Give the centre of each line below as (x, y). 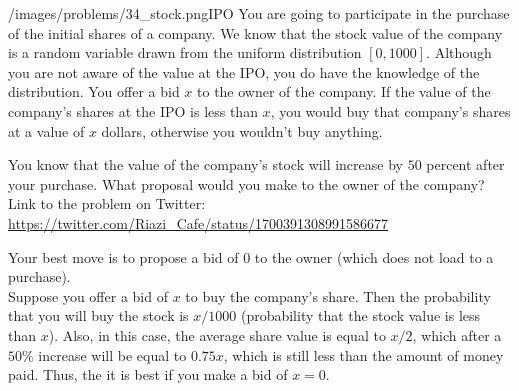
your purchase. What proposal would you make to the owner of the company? (246, 183)
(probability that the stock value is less (360, 315)
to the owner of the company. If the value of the (344, 91)
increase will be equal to (112, 354)
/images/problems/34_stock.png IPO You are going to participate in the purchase (259, 13)
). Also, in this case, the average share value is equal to (217, 334)
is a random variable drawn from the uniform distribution (185, 52)
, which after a (457, 334)
